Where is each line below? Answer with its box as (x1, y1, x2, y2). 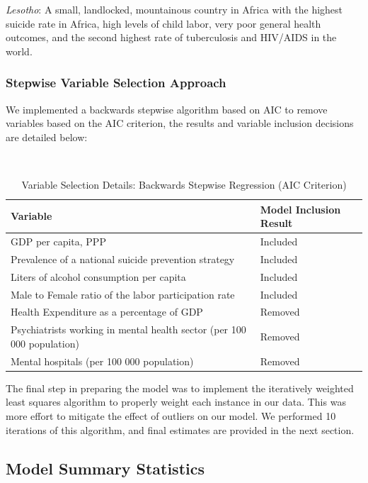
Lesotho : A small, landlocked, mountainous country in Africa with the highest (6, 2, 343, 16)
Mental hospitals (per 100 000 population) (11, 353, 194, 368)
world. (6, 43, 33, 58)
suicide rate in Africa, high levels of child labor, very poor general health (6, 16, 321, 30)
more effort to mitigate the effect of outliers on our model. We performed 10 (6, 408, 336, 423)
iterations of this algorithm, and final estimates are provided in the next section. (6, 422, 355, 437)
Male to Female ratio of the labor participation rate (11, 287, 235, 301)
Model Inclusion (260, 201, 341, 216)
